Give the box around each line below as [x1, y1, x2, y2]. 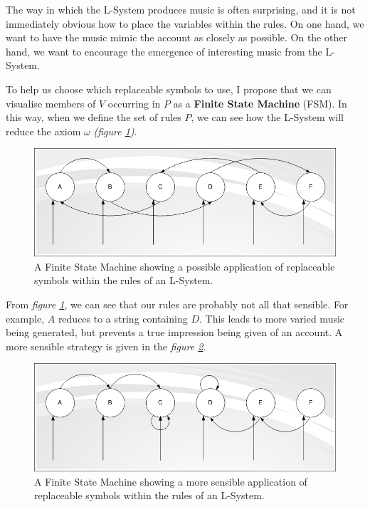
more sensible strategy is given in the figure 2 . [6, 338, 206, 353]
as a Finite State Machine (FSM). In [173, 95, 347, 110]
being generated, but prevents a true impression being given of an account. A [6, 325, 343, 340]
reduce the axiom [6, 123, 81, 138]
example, [6, 310, 45, 325]
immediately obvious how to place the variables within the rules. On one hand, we [6, 16, 364, 31]
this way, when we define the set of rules [6, 110, 181, 125]
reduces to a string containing [58, 310, 188, 325]
